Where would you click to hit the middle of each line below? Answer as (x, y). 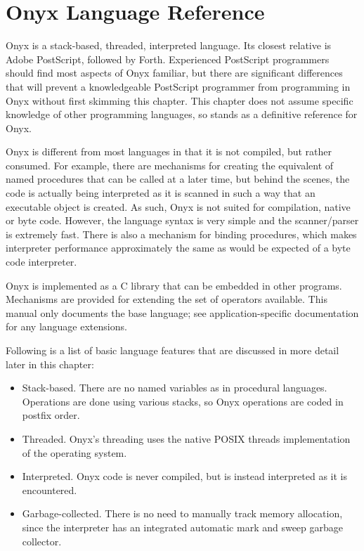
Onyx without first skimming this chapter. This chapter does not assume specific (180, 100)
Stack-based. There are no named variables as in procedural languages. (175, 388)
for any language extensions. (66, 326)
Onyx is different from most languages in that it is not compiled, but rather (169, 151)
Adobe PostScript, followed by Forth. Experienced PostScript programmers (168, 59)
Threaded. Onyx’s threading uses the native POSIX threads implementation (186, 438)
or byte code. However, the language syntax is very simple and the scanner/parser (182, 220)
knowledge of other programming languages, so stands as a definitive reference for (182, 114)
